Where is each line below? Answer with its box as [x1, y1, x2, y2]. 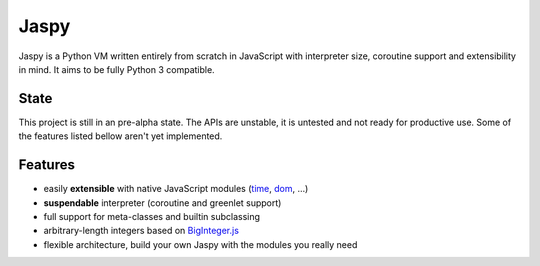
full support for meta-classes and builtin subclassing [43, 210, 260, 222]
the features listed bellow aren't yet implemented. [18, 130, 223, 142]
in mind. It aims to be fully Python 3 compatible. [18, 63, 215, 75]
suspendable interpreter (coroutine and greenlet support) [43, 196, 282, 209]
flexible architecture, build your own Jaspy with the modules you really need [43, 238, 358, 250]
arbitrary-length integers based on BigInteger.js [43, 225, 240, 237]
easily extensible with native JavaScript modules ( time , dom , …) [43, 183, 309, 195]
